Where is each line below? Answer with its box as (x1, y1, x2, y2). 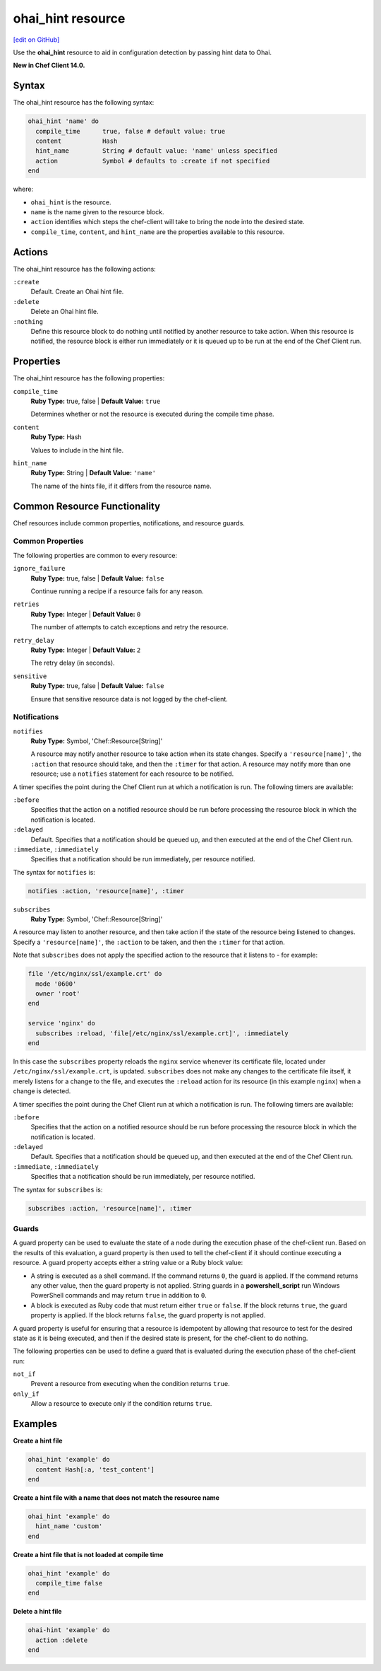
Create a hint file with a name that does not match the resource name (13, 1493, 220, 1502)
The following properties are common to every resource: (13, 551, 178, 559)
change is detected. (13, 1087, 71, 1095)
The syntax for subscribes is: (13, 1185, 103, 1194)
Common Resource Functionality (13, 500, 161, 512)
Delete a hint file (13, 1607, 62, 1616)
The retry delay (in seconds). (30, 658, 116, 668)
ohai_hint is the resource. (30, 198, 111, 206)
